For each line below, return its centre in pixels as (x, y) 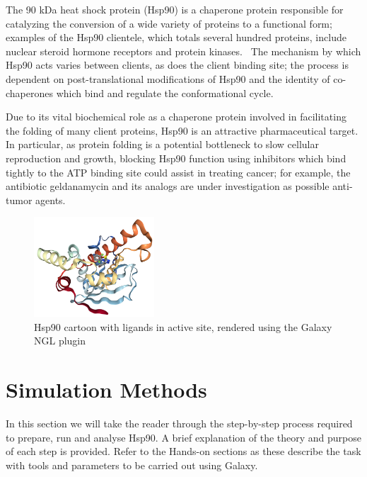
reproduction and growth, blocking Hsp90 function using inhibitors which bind (176, 158)
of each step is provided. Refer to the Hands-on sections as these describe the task (183, 451)
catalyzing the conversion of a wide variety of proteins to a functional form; (169, 23)
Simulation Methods (106, 389)
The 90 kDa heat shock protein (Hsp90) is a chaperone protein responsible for (175, 9)
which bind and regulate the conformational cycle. (165, 92)
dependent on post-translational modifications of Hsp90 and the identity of (168, 78)
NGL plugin (60, 341)
